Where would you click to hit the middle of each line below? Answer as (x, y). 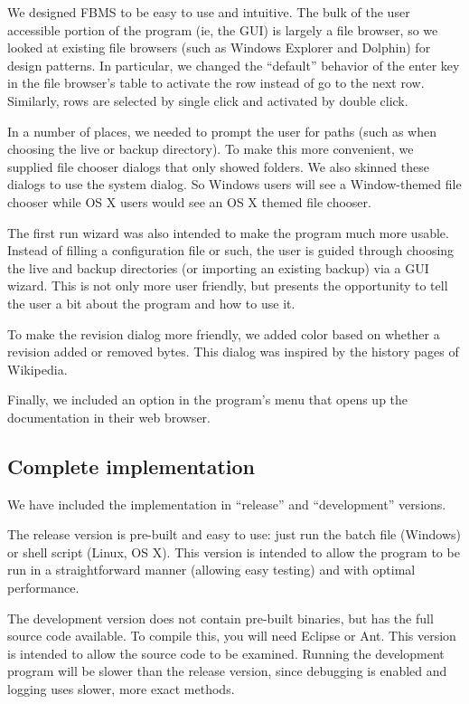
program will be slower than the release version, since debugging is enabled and (227, 671)
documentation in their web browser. (109, 417)
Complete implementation (131, 466)
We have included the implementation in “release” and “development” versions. (227, 504)
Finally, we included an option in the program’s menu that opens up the (208, 400)
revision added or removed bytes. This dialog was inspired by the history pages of (233, 352)
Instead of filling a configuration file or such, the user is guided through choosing (231, 250)
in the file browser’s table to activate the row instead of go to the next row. (216, 83)
